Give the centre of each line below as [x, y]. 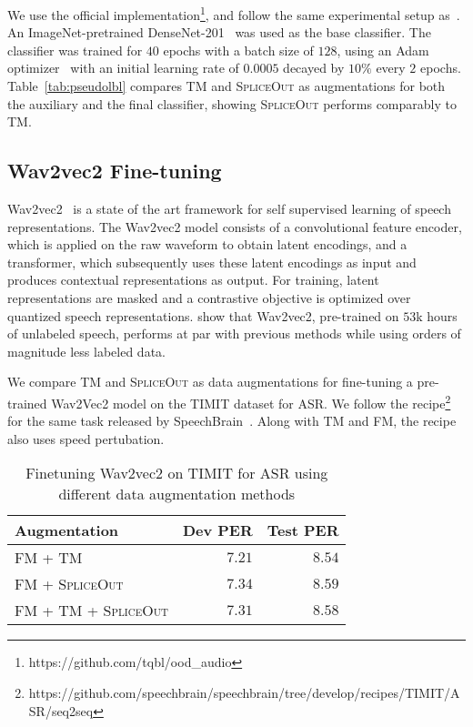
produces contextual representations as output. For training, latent [193, 280]
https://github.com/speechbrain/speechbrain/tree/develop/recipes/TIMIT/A [244, 692]
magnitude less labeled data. [86, 351]
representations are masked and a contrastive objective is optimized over [209, 297]
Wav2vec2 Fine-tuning [115, 171]
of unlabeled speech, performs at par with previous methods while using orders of [234, 333]
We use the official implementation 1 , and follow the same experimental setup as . [234, 13]
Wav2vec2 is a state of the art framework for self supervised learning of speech [229, 209]
